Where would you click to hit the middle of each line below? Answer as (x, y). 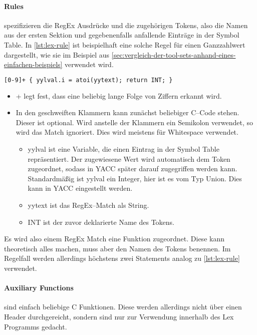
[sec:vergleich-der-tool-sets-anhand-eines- (174, 54)
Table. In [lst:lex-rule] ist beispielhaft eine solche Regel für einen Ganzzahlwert (125, 44)
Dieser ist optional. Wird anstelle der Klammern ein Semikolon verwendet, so (134, 122)
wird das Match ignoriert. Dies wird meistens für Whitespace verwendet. (127, 132)
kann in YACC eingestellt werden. (80, 188)
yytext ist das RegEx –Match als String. (88, 205)
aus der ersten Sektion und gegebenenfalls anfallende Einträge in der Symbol (122, 35)
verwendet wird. (89, 64)
